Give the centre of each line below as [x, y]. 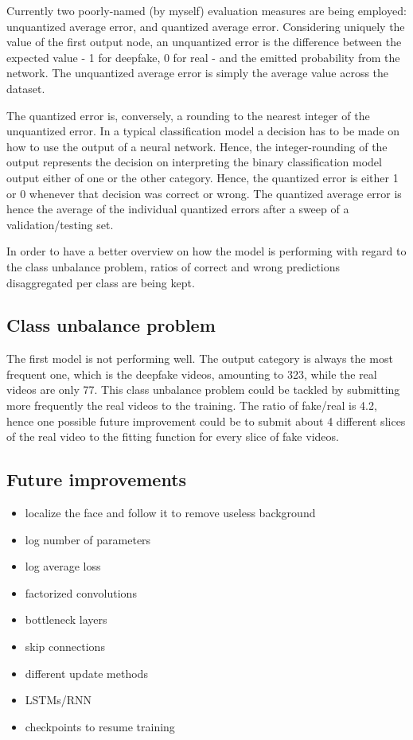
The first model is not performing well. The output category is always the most [200, 358]
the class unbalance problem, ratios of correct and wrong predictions [173, 266]
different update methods [86, 673]
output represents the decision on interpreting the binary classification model [194, 162]
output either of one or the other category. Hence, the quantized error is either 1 [203, 177]
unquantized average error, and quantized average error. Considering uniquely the [206, 26]
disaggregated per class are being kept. [101, 282]
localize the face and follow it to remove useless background [170, 513]
